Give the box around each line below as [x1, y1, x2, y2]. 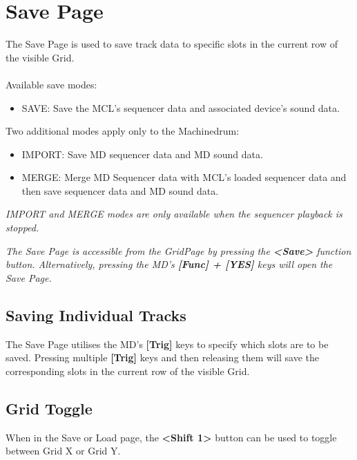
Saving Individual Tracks [6, 304, 186, 325]
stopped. [6, 220, 39, 235]
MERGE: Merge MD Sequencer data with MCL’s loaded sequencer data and [21, 170, 347, 184]
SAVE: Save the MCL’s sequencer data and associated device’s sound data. [21, 100, 340, 115]
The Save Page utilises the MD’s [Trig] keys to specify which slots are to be [6, 336, 329, 351]
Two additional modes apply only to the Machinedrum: [6, 124, 240, 138]
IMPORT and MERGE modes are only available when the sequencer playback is [6, 207, 342, 221]
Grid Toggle [6, 397, 93, 419]
